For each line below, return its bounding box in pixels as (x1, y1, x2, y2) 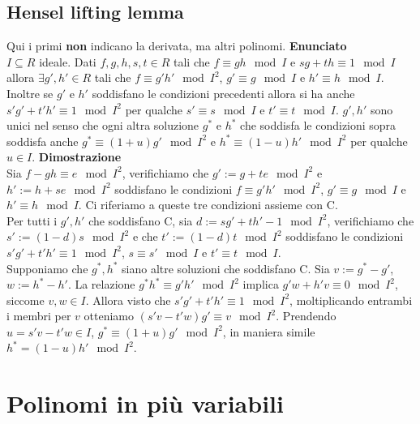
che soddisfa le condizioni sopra (240, 117, 396, 134)
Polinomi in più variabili (6, 387, 284, 420)
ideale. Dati (39, 53, 96, 70)
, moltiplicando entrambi (289, 291, 413, 308)
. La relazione (67, 276, 135, 293)
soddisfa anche (6, 132, 79, 149)
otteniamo (84, 307, 134, 324)
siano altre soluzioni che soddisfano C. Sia (122, 259, 330, 276)
